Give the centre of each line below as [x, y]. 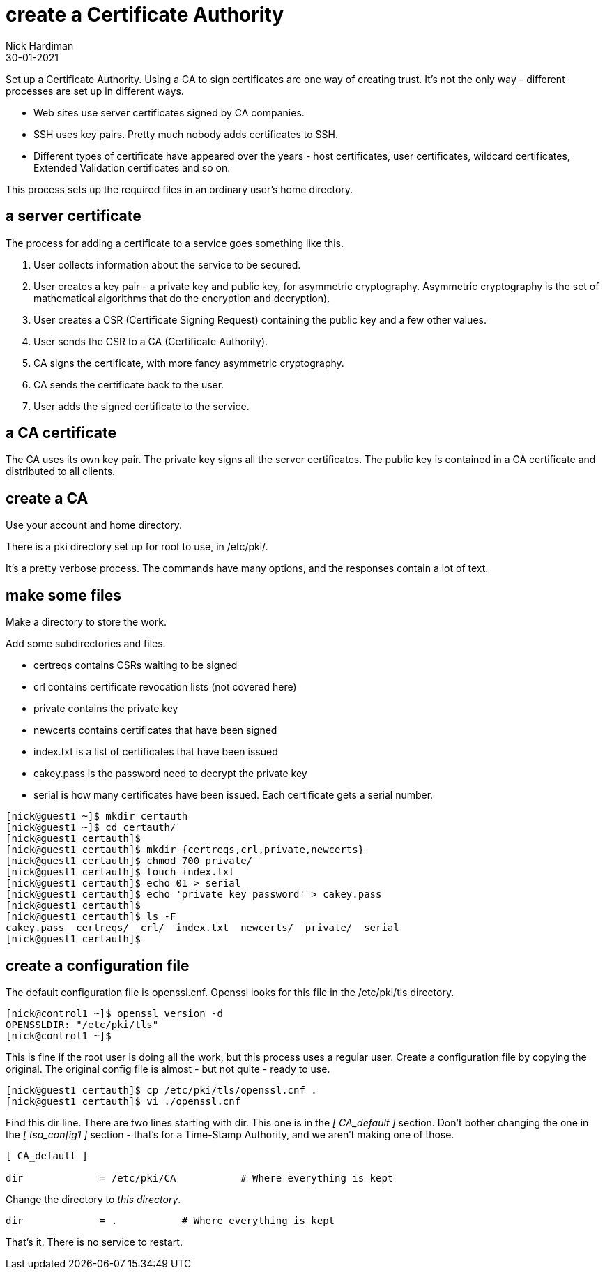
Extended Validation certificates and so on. [132, 167]
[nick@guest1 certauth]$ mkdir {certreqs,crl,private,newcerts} [185, 850]
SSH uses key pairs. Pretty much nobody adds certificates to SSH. [186, 134]
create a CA [47, 498]
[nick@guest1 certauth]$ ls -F [91, 917]
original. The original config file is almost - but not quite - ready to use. [168, 1069]
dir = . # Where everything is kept [170, 1220]
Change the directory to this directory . [93, 1199]
